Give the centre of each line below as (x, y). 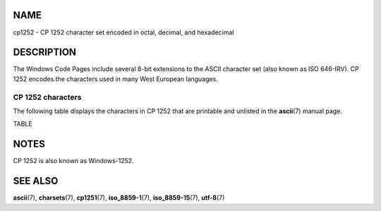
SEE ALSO (36, 181)
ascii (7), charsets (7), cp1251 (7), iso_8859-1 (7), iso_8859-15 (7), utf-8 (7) (119, 198)
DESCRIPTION (45, 52)
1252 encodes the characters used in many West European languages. (115, 79)
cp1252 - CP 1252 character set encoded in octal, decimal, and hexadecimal (123, 32)
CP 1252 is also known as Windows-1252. (73, 161)
